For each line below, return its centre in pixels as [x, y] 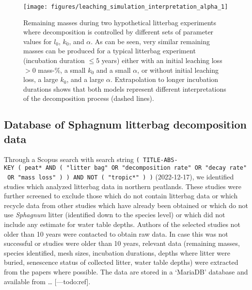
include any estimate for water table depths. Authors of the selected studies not [122, 224]
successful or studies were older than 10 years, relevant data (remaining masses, [122, 243]
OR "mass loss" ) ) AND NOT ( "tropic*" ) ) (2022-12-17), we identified [121, 176]
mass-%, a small [62, 70]
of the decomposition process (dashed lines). [89, 98]
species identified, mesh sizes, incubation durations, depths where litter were [117, 252]
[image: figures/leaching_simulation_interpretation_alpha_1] [126, 7]
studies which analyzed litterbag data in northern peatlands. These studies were [123, 186]
